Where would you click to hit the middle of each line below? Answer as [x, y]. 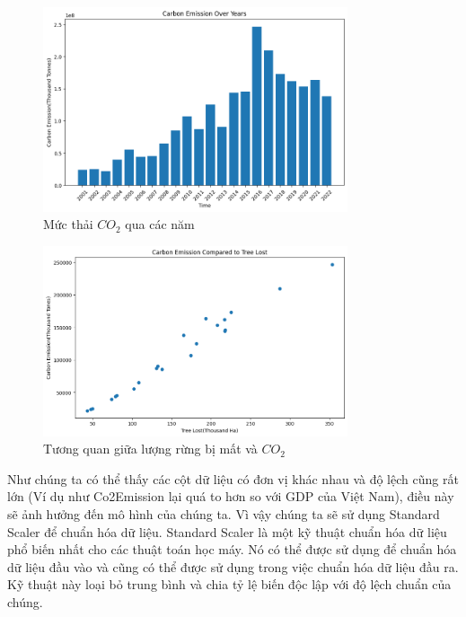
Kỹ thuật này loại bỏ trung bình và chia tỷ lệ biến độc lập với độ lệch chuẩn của [229, 584]
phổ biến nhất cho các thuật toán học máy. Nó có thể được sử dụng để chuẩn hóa [232, 549]
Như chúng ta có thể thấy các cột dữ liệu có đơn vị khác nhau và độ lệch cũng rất [233, 478]
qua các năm [160, 224]
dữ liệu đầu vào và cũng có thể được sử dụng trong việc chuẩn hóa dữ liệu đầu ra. [233, 566]
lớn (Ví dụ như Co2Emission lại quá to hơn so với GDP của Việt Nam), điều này [231, 496]
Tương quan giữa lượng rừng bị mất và [150, 449]
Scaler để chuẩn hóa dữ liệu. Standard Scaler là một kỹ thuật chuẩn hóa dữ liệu [227, 531]
